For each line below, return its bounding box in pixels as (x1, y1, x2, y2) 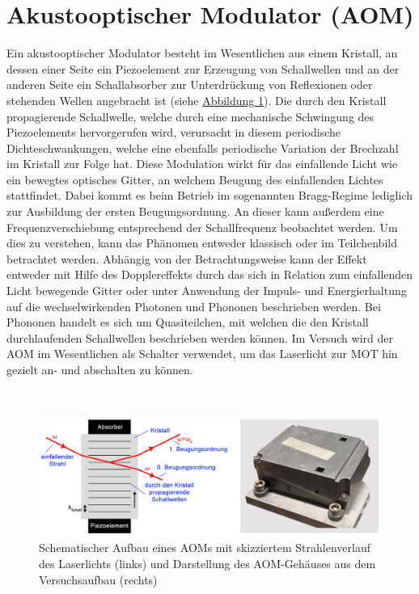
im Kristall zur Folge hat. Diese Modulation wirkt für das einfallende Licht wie (6, 155, 398, 172)
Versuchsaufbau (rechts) (39, 571, 158, 588)
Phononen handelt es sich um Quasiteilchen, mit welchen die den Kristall (6, 314, 369, 331)
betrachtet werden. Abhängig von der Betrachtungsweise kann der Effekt (6, 250, 367, 267)
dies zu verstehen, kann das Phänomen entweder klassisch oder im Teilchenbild (6, 234, 397, 251)
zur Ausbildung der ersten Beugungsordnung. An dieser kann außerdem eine (6, 203, 384, 220)
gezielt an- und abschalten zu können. (6, 361, 193, 377)
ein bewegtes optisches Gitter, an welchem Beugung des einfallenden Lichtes (6, 171, 383, 187)
